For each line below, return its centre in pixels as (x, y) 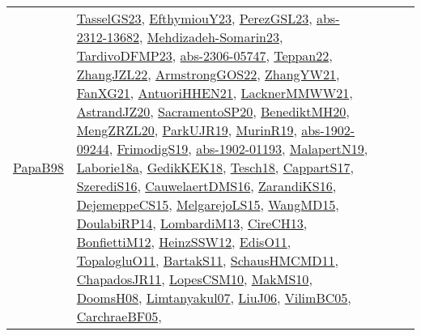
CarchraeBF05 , (119, 316)
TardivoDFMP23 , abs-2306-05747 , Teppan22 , (204, 55)
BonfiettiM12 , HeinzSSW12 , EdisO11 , (184, 242)
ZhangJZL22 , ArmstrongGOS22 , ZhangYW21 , (208, 74)
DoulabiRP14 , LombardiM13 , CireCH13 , (192, 223)
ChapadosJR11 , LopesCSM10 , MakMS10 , (194, 279)
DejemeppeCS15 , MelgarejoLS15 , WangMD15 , (208, 204)
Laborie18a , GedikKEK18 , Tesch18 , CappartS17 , (215, 167)
